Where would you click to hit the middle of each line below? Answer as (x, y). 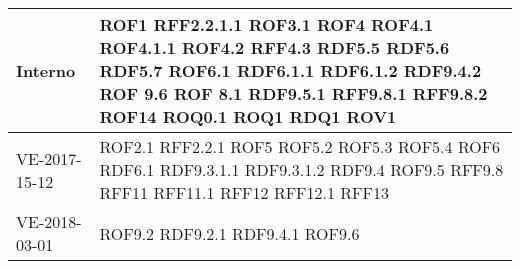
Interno (46, 70)
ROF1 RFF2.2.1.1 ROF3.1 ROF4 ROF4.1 (266, 24)
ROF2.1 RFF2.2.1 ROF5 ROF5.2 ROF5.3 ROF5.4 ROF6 (300, 146)
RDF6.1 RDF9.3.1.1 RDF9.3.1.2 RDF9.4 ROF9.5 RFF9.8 (301, 169)
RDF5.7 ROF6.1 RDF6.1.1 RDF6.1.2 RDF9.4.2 (290, 70)
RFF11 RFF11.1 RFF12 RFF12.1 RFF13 (244, 192)
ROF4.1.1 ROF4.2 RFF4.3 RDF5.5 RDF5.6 (274, 47)
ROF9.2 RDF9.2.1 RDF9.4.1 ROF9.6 (229, 233)
